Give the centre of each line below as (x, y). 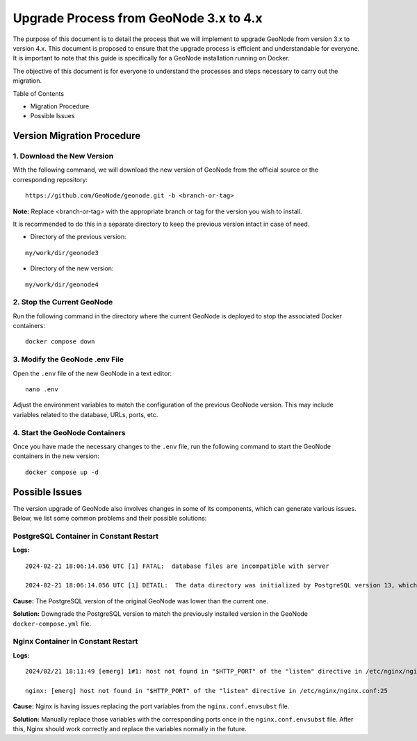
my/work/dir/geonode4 (62, 284)
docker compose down (60, 342)
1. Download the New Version (63, 156)
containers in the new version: (56, 456)
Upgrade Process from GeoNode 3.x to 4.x (138, 18)
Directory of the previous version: (78, 237)
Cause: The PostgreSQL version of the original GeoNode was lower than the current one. (141, 601)
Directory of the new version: (72, 268)
